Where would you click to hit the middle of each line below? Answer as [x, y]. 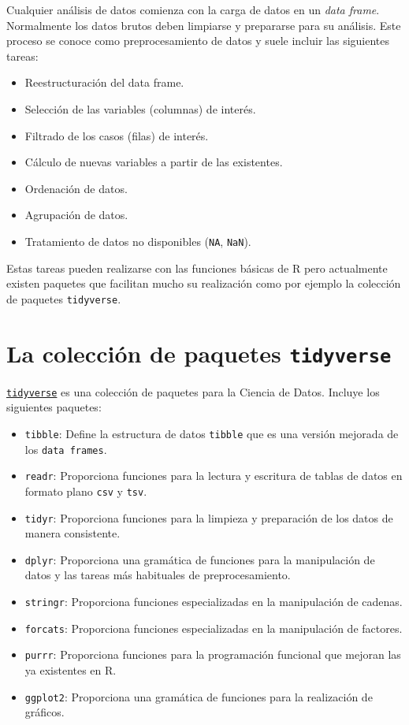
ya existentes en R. [71, 670]
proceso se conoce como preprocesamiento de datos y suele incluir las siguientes [198, 41]
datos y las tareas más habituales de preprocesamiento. [158, 575]
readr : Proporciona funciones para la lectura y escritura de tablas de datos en [214, 476]
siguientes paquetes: [54, 407]
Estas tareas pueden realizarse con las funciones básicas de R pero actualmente [197, 268]
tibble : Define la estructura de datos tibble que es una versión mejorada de [212, 433]
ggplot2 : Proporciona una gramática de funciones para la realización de [199, 696]
